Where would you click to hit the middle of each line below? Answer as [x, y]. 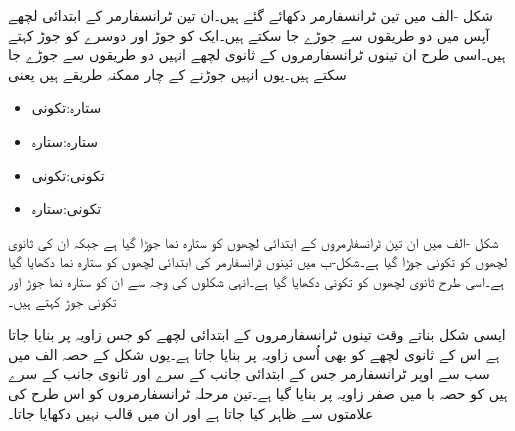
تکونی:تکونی [68, 174]
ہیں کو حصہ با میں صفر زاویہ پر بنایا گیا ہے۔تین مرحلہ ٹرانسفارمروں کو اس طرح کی [258, 392]
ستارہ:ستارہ [64, 140]
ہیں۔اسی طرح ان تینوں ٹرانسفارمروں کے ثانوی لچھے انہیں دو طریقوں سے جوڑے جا [257, 54]
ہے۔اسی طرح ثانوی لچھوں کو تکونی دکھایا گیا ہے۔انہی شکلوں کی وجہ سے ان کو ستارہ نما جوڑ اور [256, 280]
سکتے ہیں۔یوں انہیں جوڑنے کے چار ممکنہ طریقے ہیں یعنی [177, 73]
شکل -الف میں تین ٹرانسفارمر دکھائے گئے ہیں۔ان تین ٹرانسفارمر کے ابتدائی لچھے [251, 15]
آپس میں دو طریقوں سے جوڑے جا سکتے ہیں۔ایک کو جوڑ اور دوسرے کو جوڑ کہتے [249, 34]
